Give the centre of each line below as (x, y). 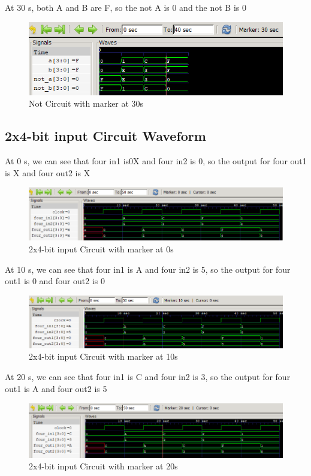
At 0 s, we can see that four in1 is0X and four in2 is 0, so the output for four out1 (156, 160)
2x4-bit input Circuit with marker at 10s (103, 356)
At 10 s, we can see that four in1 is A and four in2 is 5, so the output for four (148, 269)
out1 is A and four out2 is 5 (56, 388)
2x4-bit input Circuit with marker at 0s (101, 249)
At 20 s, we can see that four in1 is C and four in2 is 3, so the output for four (148, 377)
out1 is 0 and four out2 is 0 (55, 281)
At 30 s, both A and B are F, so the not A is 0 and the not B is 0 (126, 7)
